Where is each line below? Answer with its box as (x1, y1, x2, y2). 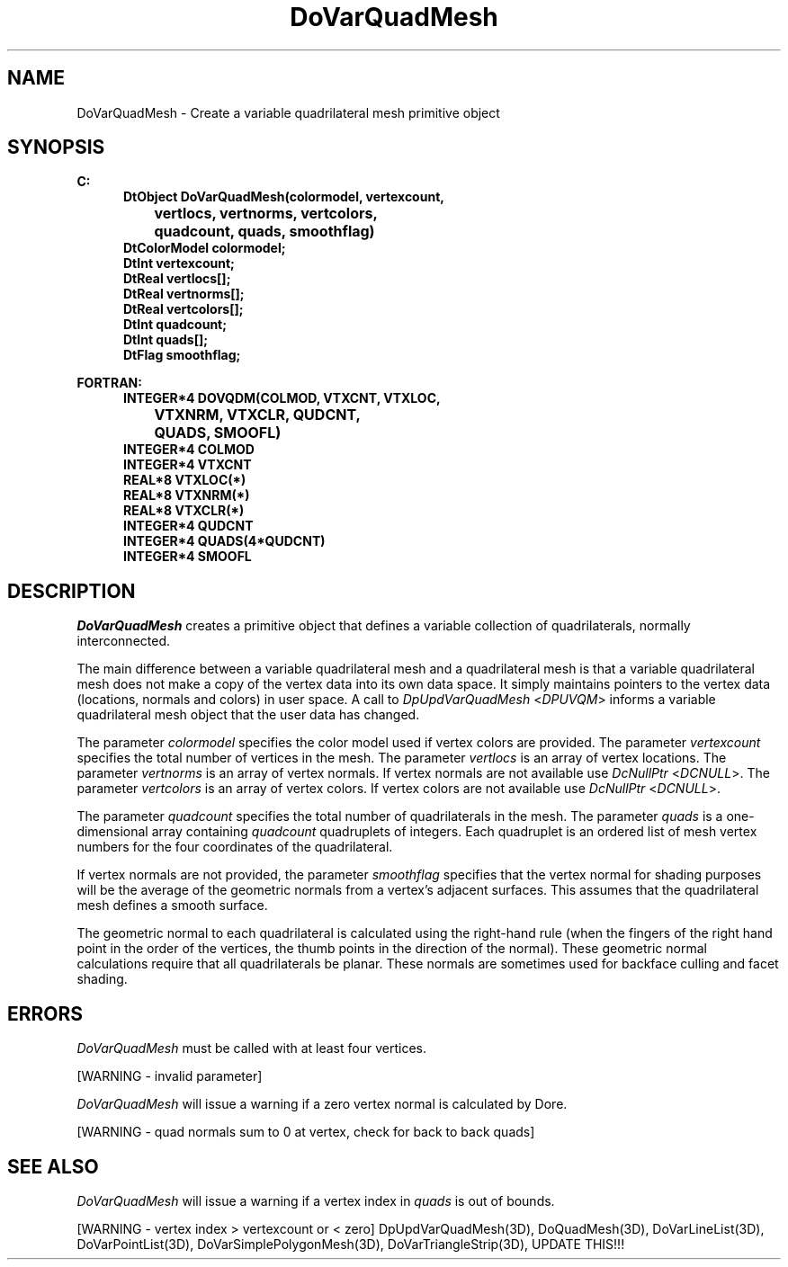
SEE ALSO (7, 1155, 99, 1178)
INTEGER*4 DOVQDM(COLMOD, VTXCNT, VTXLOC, (123, 390, 441, 406)
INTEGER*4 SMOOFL (123, 549, 252, 565)
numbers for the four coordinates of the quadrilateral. (76, 839, 393, 855)
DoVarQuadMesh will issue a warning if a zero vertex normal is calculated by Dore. (76, 1096, 568, 1112)
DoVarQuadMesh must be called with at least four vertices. (76, 1040, 426, 1057)
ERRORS (7, 1002, 84, 1025)
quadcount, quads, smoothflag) (154, 222, 375, 241)
